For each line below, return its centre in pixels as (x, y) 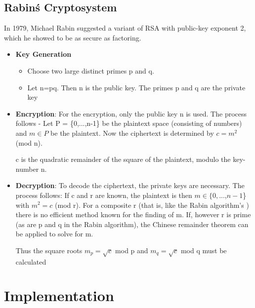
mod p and (132, 250)
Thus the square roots (49, 250)
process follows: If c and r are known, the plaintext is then (104, 195)
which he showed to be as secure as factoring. (73, 37)
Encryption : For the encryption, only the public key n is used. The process (131, 113)
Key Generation (43, 54)
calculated (31, 261)
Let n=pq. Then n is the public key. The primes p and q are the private (136, 87)
